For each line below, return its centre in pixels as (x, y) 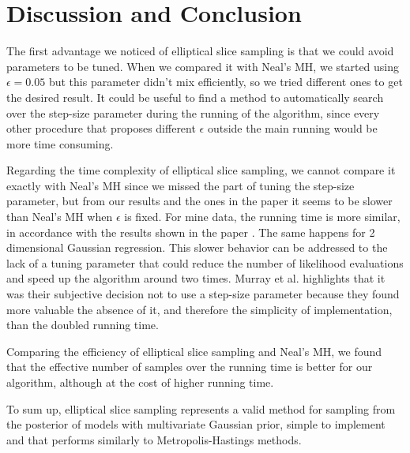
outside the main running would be (292, 128)
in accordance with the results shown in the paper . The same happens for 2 (191, 232)
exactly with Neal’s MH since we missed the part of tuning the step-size (181, 185)
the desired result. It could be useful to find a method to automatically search (195, 97)
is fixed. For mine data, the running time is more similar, (262, 217)
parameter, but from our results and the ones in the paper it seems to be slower (199, 201)
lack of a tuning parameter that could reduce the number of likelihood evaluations (205, 262)
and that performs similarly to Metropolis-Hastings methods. (154, 439)
